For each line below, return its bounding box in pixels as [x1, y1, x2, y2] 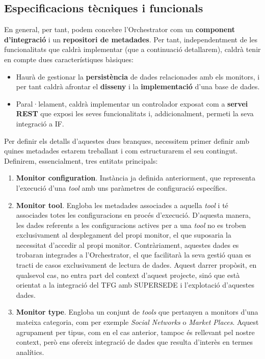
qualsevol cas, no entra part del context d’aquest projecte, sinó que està [16, 269, 240, 280]
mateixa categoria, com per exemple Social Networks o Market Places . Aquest [16, 317, 259, 327]
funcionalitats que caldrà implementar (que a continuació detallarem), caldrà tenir [4, 44, 261, 55]
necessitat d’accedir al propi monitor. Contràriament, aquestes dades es [16, 239, 239, 250]
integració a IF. [16, 118, 64, 129]
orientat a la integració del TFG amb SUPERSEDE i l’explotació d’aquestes [16, 279, 255, 290]
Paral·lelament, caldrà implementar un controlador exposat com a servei [16, 98, 248, 109]
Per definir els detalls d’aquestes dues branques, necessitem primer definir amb [4, 135, 249, 146]
